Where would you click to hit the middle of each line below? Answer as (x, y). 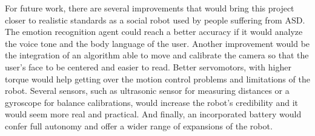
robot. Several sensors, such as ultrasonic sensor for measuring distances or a (147, 91)
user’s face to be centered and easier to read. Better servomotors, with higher (148, 66)
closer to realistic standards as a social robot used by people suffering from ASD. (155, 20)
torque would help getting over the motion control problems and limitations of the (157, 79)
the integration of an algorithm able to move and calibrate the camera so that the (157, 55)
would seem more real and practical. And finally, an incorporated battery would (153, 114)
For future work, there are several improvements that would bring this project (150, 8)
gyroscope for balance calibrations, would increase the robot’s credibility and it (151, 102)
